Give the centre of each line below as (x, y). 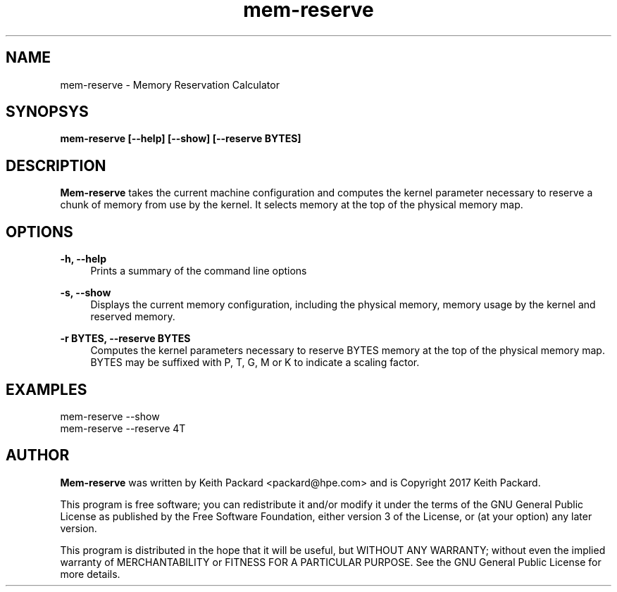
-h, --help (83, 259)
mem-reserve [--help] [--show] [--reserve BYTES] (181, 139)
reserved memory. (133, 317)
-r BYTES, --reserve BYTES (125, 339)
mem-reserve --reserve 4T (123, 428)
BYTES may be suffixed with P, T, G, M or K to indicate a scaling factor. (255, 363)
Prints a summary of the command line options (199, 271)
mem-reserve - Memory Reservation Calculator (170, 84)
